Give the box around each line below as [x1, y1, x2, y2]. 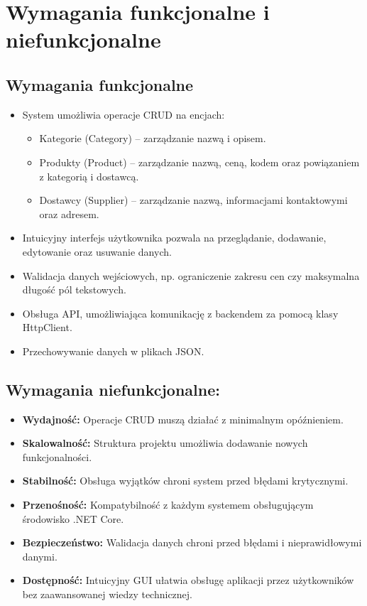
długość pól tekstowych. [22, 282, 126, 297]
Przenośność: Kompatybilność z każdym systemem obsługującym [22, 497, 314, 512]
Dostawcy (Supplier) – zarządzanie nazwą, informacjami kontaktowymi [39, 193, 348, 207]
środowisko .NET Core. [22, 511, 124, 526]
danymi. [22, 548, 57, 563]
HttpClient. [22, 320, 72, 335]
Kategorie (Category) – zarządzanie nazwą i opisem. [39, 131, 266, 146]
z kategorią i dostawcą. [39, 168, 139, 183]
